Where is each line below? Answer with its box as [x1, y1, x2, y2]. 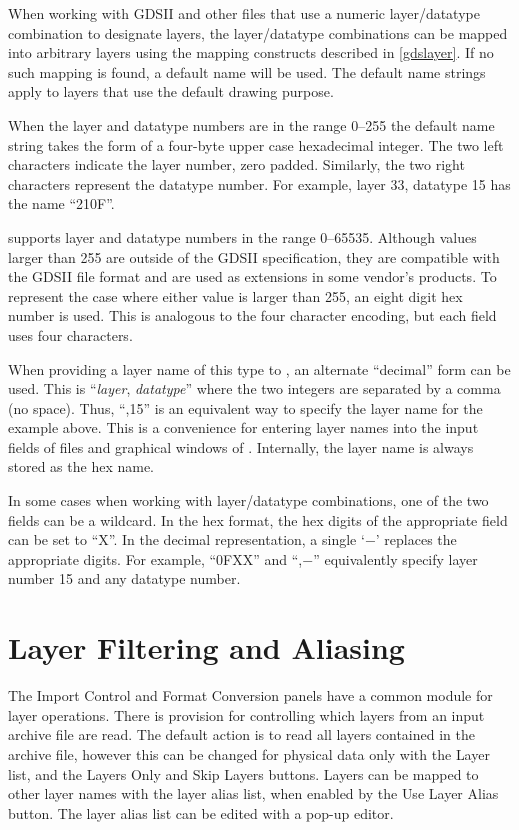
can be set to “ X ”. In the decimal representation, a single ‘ [8, 529, 365, 550]
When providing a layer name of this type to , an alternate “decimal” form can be [8, 358, 511, 379]
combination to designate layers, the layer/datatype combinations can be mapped [8, 22, 508, 43]
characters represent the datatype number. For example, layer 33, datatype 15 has [8, 173, 511, 194]
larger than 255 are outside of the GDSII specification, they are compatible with [8, 246, 500, 267]
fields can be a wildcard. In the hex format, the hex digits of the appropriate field [8, 509, 508, 530]
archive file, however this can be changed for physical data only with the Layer [8, 743, 490, 764]
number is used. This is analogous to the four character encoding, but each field [8, 305, 497, 326]
